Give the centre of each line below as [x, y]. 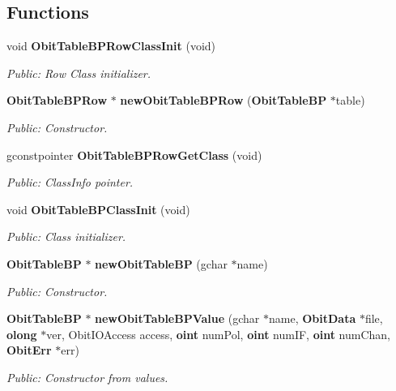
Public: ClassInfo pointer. [70, 182]
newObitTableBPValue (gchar [177, 318]
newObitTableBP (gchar [161, 263]
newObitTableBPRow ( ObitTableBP [224, 100]
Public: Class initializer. [66, 236]
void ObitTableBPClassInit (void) [98, 209]
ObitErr [29, 350]
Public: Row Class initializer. [79, 73]
